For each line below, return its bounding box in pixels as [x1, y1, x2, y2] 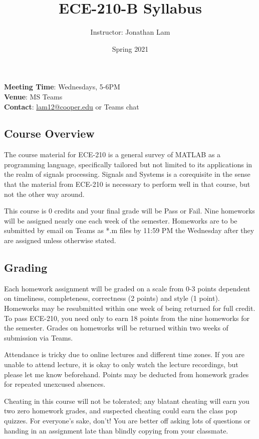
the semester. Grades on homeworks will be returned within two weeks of [4, 322, 228, 333]
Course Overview [4, 126, 95, 141]
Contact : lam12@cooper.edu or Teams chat [4, 101, 139, 112]
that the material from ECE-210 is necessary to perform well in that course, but [4, 179, 250, 189]
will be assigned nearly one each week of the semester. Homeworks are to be [4, 215, 237, 226]
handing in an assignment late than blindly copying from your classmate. [4, 425, 228, 435]
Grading [4, 260, 48, 275]
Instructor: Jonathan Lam [90, 27, 170, 37]
